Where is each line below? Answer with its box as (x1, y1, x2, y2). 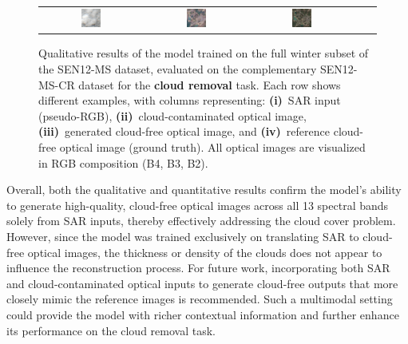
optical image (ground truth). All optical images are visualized (59, 139, 366, 155)
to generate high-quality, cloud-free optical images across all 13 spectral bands (6, 196, 389, 213)
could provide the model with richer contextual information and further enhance (6, 306, 399, 322)
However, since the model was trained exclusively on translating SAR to (6, 227, 359, 244)
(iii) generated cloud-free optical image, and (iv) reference (38, 123, 330, 140)
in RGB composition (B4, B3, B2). (38, 154, 208, 171)
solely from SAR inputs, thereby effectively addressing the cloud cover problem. (6, 212, 396, 229)
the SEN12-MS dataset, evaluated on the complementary (38, 61, 317, 77)
